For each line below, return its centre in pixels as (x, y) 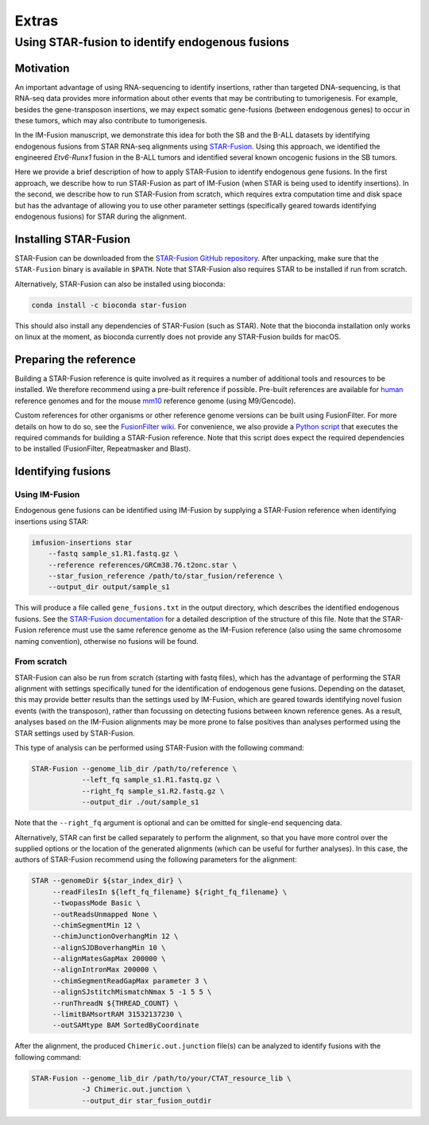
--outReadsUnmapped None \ (105, 914)
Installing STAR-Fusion (73, 239)
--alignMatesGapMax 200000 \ (109, 959)
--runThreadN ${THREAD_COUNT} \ (115, 1003)
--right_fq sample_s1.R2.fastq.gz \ (153, 791)
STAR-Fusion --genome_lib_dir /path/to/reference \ (134, 769)
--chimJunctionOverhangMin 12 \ (115, 937)
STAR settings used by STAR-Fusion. (75, 733)
